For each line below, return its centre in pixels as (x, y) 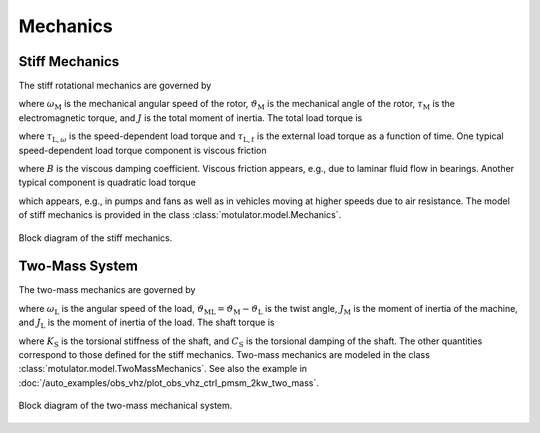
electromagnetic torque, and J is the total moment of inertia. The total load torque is (190, 117)
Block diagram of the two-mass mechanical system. (125, 406)
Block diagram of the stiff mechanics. (95, 237)
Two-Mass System (78, 266)
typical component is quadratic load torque (107, 182)
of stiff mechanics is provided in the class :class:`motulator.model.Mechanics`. (180, 215)
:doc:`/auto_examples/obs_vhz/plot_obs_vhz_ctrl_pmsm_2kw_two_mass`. (168, 382)
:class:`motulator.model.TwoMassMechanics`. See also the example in (163, 369)
